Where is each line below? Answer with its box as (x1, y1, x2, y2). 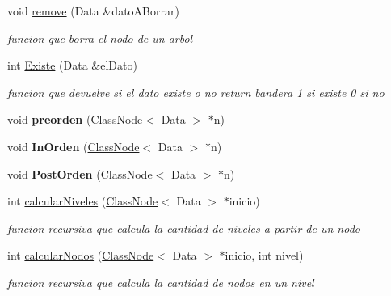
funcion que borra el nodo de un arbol (7, 29, 193, 46)
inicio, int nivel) (225, 247, 304, 264)
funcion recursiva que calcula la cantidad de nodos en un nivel (7, 273, 314, 290)
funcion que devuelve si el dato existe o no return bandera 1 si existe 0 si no (7, 83, 385, 100)
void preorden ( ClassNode (7, 111, 143, 128)
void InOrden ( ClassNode (7, 137, 140, 154)
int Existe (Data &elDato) (7, 57, 137, 74)
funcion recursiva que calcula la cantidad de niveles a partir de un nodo (7, 219, 360, 236)
